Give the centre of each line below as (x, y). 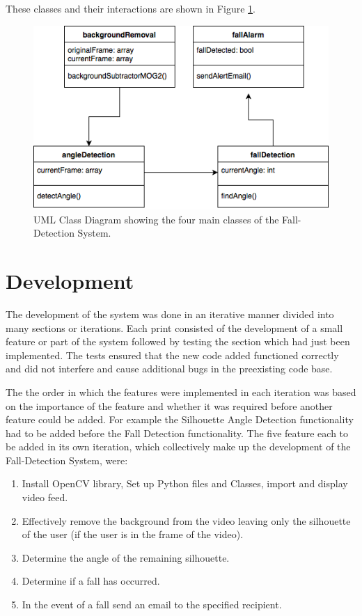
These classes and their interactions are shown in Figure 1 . (131, 8)
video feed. (45, 497)
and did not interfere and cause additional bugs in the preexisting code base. (169, 369)
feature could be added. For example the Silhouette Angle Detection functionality (180, 419)
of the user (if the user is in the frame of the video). (133, 534)
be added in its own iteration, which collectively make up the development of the (178, 447)
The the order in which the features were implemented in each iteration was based (181, 392)
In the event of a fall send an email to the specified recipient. (152, 605)
